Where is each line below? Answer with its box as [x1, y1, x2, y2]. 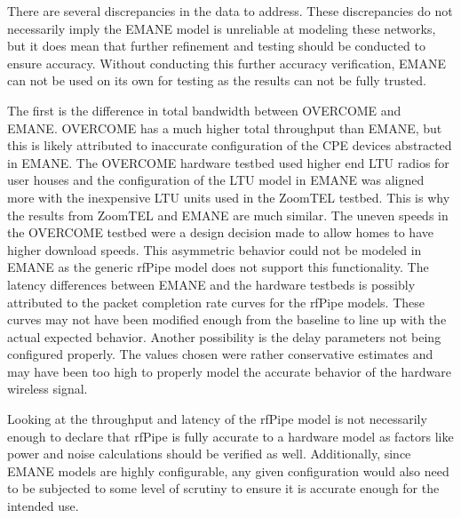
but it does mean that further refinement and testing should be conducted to [7, 36, 425, 55]
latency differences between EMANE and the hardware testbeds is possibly [7, 275, 416, 293]
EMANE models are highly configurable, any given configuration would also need [7, 461, 449, 480]
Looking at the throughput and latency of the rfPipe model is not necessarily [7, 410, 427, 428]
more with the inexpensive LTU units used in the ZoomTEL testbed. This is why [7, 187, 450, 206]
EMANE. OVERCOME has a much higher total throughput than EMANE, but [7, 118, 442, 137]
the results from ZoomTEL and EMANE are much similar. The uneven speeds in [7, 205, 449, 224]
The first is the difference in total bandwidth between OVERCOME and [7, 100, 401, 119]
